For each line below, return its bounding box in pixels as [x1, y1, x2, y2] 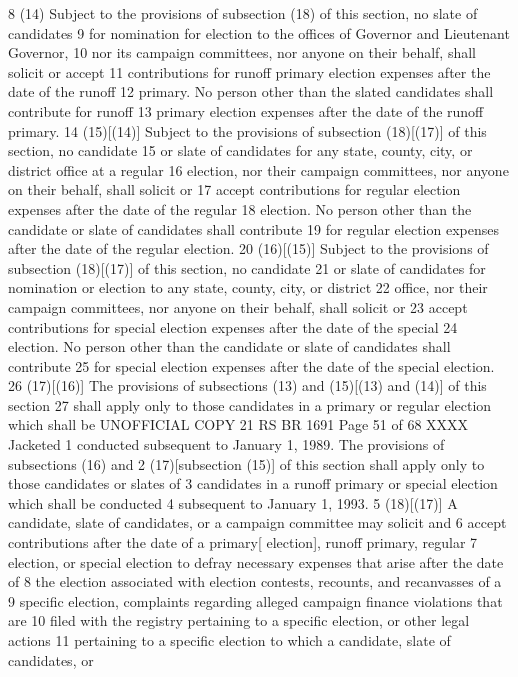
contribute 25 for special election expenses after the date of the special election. [8, 355, 495, 376]
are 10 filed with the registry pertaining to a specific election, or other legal [8, 610, 470, 631]
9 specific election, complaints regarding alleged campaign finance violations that [8, 590, 503, 611]
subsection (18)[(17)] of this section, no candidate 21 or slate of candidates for [8, 257, 486, 278]
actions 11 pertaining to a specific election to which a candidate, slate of [8, 630, 451, 650]
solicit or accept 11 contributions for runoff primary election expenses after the [8, 61, 491, 82]
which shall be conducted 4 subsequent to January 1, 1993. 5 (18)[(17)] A [8, 492, 458, 513]
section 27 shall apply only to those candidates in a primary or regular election [8, 394, 492, 415]
